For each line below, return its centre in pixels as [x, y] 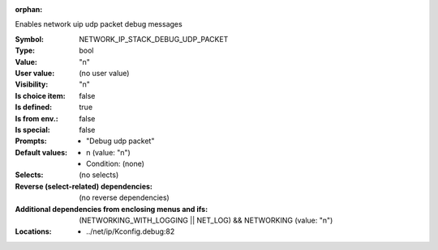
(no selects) [99, 175]
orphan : [29, 9]
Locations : [33, 231]
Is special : [32, 129]
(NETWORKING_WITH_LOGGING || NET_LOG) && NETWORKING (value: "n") [206, 220]
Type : [25, 51]
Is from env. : [36, 118]
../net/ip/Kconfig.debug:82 [131, 231]
